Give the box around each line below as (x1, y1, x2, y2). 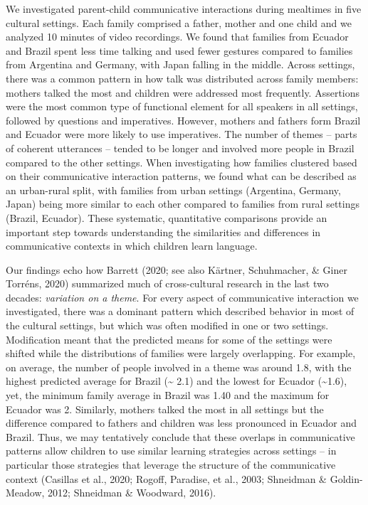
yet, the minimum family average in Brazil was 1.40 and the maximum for (6, 388, 330, 403)
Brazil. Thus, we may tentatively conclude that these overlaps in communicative (6, 429, 355, 444)
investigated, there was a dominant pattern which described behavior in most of (6, 304, 354, 319)
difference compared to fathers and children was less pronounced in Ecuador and (6, 415, 357, 430)
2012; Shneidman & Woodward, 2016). (48, 485, 216, 500)
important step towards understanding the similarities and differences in (6, 224, 321, 239)
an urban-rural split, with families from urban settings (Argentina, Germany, (6, 182, 341, 197)
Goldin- (330, 471, 363, 486)
